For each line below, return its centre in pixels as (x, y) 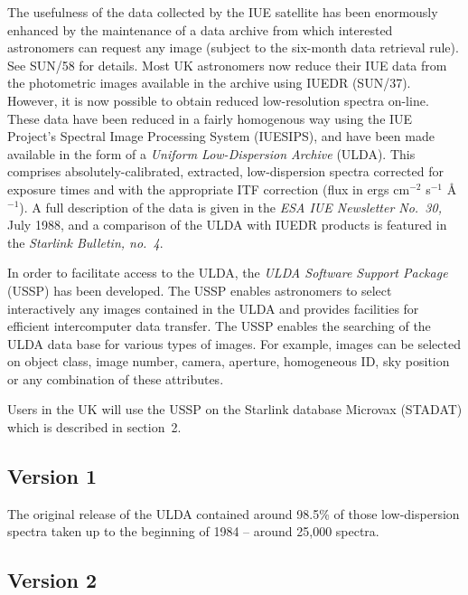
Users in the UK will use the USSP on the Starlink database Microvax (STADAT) (235, 409)
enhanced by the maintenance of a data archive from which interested (200, 29)
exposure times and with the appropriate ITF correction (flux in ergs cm (209, 189)
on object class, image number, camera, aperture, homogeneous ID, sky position (229, 361)
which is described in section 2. (94, 427)
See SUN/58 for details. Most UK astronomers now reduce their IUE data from (227, 65)
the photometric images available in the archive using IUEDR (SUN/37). (209, 83)
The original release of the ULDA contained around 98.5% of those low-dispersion (234, 513)
